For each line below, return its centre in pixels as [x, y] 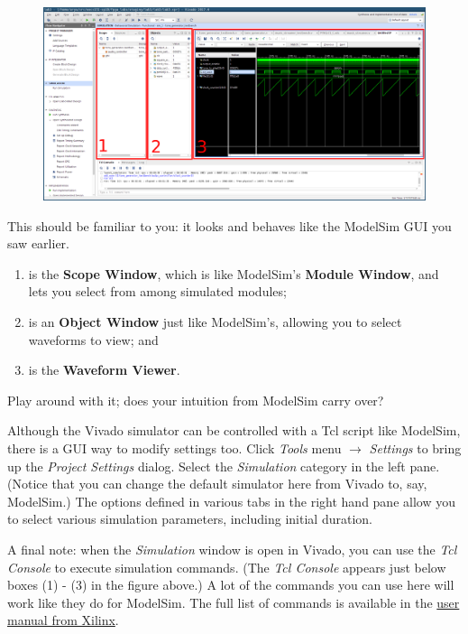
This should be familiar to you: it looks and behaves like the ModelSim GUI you [229, 225]
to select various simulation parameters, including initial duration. [190, 519]
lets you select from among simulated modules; [157, 291]
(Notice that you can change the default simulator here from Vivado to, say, [217, 484]
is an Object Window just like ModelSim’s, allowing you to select [215, 322]
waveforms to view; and [93, 339]
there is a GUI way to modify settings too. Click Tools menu [174, 448]
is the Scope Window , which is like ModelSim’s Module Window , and [234, 273]
